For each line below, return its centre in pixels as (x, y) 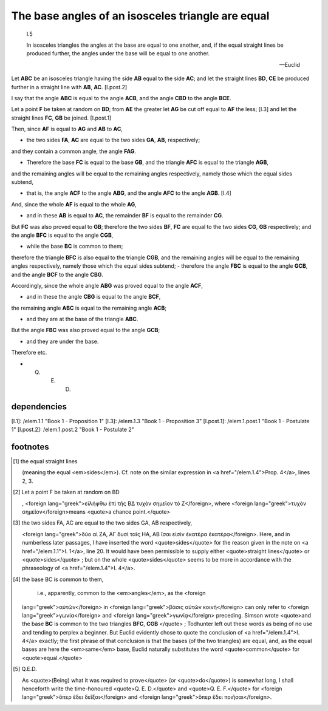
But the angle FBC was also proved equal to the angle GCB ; (86, 330)
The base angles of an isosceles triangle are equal (140, 16)
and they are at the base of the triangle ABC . (82, 319)
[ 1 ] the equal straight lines (45, 461)
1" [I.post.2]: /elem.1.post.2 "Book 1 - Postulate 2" (73, 430)
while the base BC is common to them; (75, 247)
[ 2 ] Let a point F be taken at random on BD (66, 492)
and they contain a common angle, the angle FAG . (74, 151)
